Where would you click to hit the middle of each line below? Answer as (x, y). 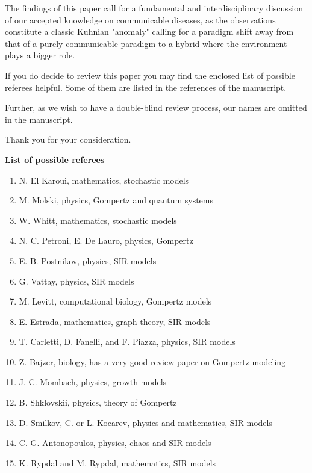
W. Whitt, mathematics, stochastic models (98, 220)
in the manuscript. (39, 119)
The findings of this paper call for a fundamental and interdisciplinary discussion (154, 8)
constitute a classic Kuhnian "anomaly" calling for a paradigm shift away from (149, 32)
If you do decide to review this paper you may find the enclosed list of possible (150, 75)
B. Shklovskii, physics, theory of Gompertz (98, 402)
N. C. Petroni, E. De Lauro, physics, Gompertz (106, 240)
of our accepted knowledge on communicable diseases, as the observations (140, 20)
